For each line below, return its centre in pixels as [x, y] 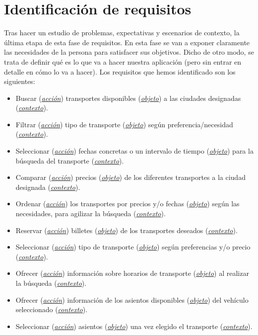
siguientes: [20, 81]
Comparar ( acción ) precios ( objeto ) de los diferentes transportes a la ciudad [130, 177]
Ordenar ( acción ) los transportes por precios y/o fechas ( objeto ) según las [128, 204]
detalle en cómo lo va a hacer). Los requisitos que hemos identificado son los [120, 71]
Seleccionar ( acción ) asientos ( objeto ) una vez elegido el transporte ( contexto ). [134, 326]
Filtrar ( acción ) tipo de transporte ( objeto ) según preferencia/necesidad [124, 124]
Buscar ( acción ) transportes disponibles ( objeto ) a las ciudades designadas [128, 98]
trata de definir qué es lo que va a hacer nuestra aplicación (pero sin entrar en [123, 61]
